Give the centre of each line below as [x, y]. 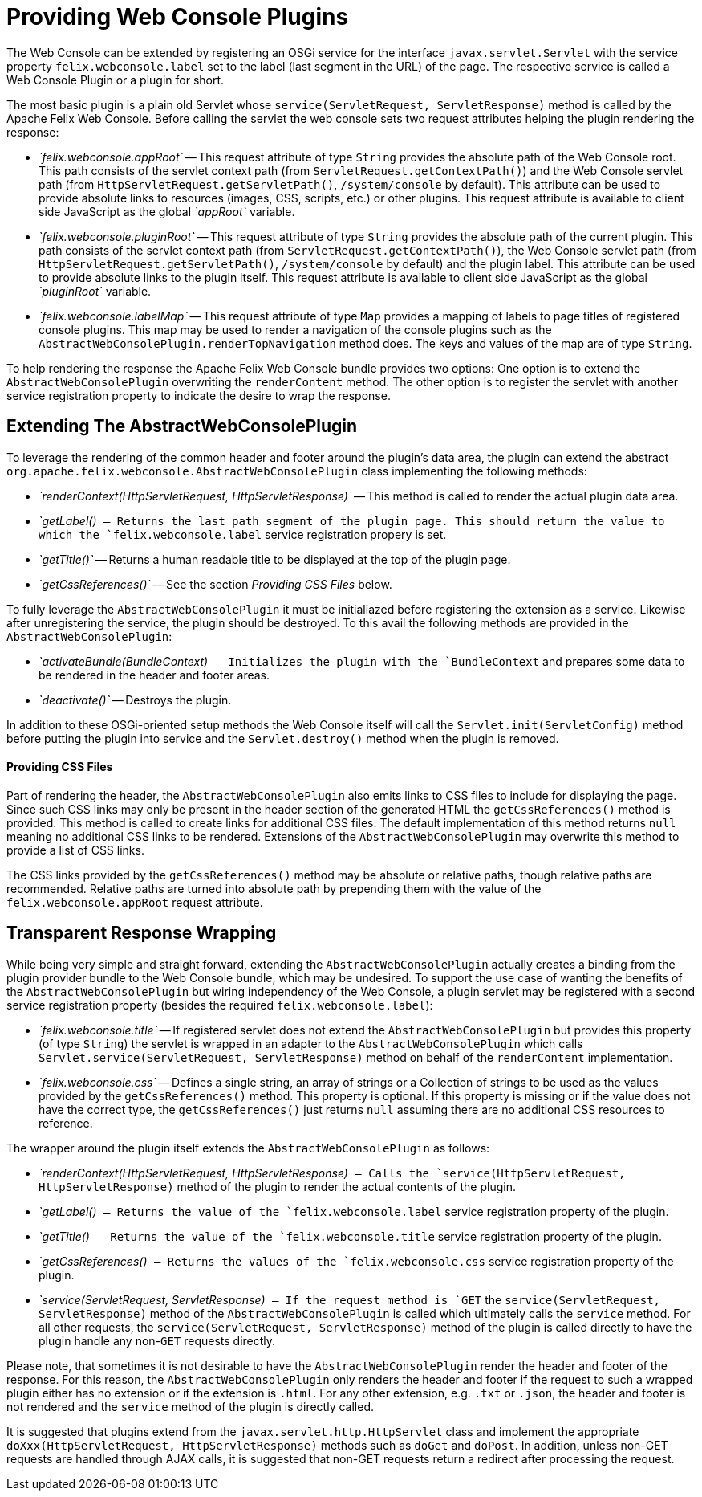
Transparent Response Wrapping [142, 933]
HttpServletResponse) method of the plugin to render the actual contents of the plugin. [277, 1186]
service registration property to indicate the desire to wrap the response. [199, 395]
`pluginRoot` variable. [95, 291]
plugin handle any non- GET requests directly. [157, 1340]
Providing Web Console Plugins [178, 17]
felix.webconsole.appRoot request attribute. [135, 902]
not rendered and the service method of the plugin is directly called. [191, 1406]
